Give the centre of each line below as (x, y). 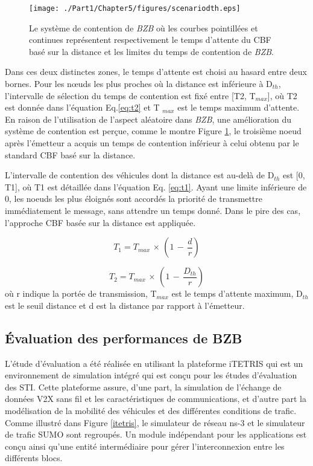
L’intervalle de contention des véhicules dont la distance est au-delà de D (140, 175)
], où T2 (282, 95)
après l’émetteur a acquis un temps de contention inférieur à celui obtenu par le (152, 143)
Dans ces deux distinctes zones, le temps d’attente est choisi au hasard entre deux (156, 72)
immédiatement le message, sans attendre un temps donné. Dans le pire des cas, (153, 210)
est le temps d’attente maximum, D (237, 293)
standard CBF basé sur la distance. (70, 154)
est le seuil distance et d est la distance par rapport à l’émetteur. (125, 305)
